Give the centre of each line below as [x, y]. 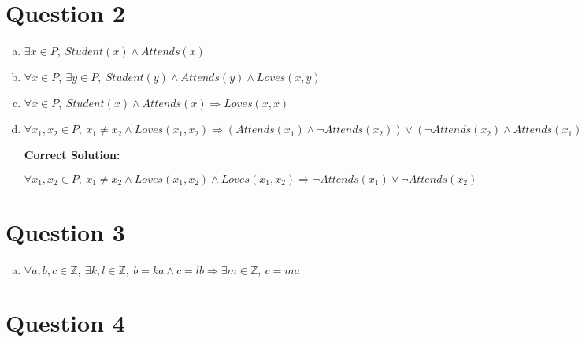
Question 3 [65, 231]
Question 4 [65, 323]
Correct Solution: [72, 155]
